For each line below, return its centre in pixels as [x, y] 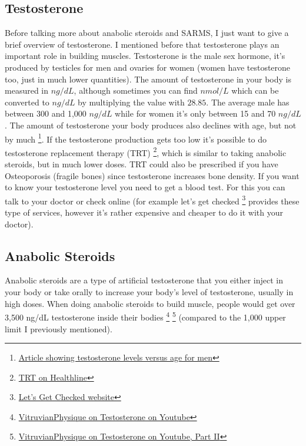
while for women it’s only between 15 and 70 [195, 113]
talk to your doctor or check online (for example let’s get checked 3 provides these [152, 200]
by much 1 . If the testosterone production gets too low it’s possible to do [136, 138]
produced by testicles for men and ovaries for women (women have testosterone [148, 67]
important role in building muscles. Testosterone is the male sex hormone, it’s [145, 56]
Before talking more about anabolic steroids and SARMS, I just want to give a [147, 33]
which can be [255, 90]
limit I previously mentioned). [59, 328]
